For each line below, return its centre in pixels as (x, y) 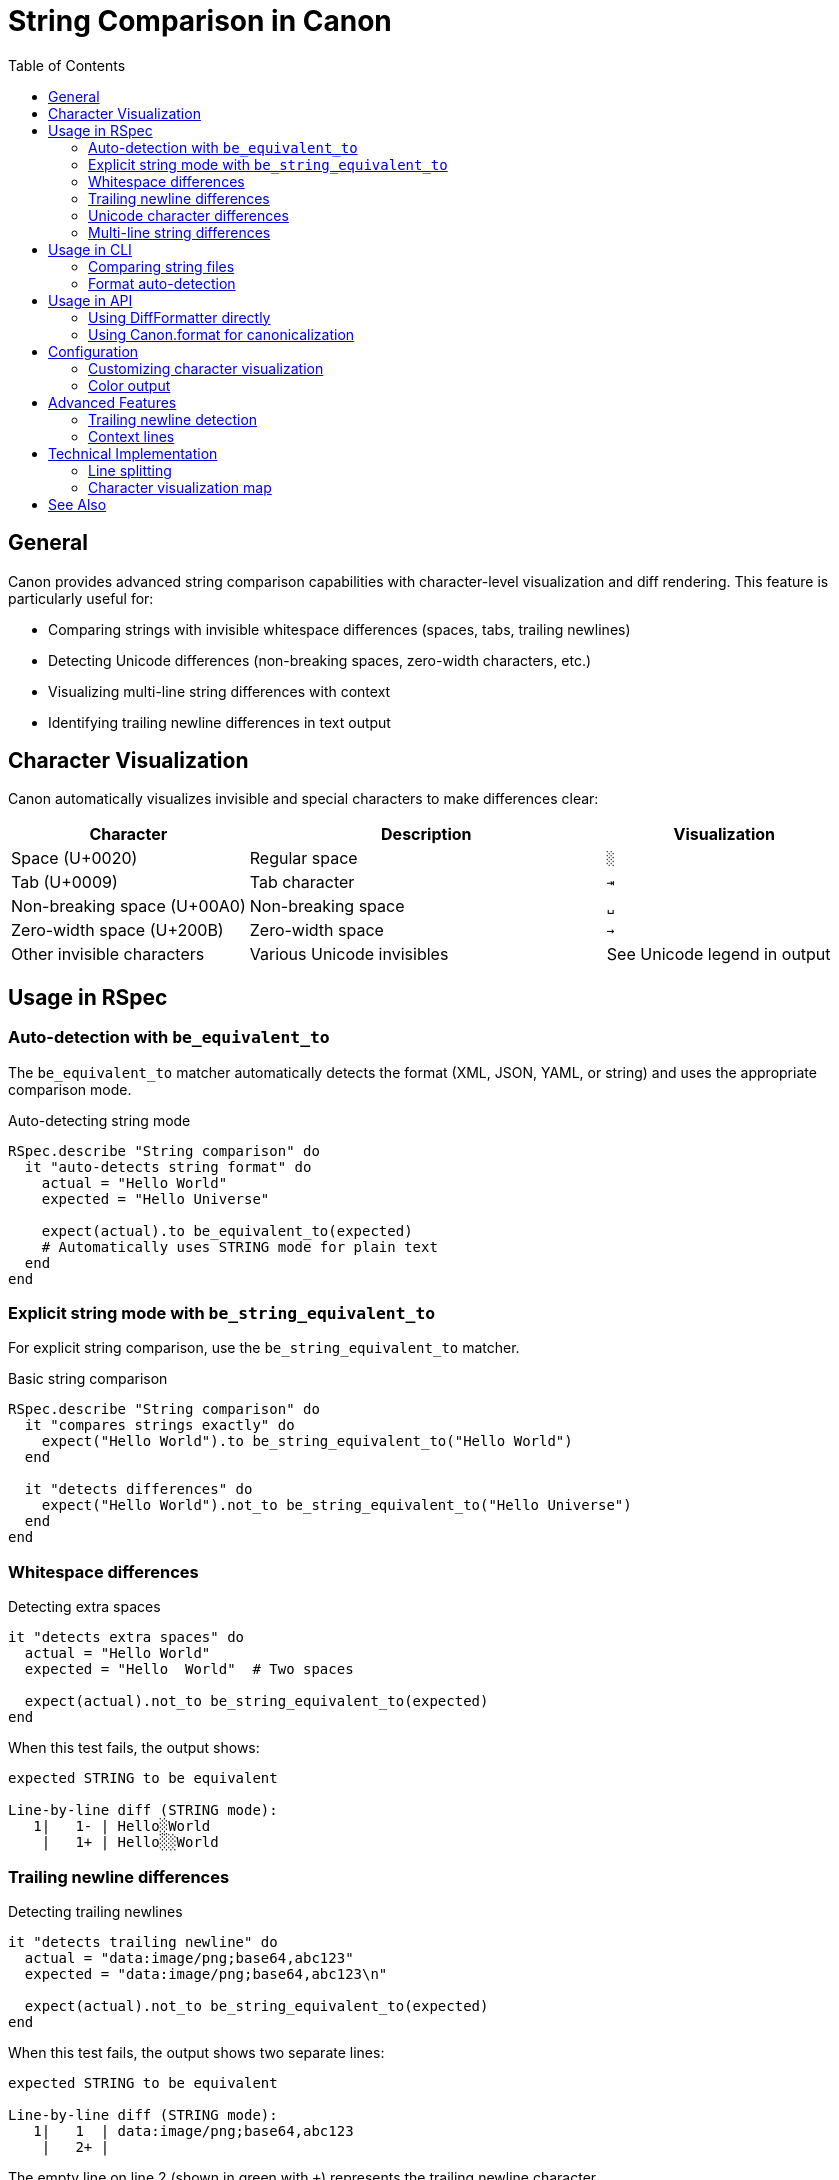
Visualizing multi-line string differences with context (219, 691)
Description (426, 834)
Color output (129, 385)
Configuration (93, 351)
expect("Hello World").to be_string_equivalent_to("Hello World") (307, 1441)
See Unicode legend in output (718, 954)
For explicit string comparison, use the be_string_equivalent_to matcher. (264, 1348)
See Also (77, 504)
